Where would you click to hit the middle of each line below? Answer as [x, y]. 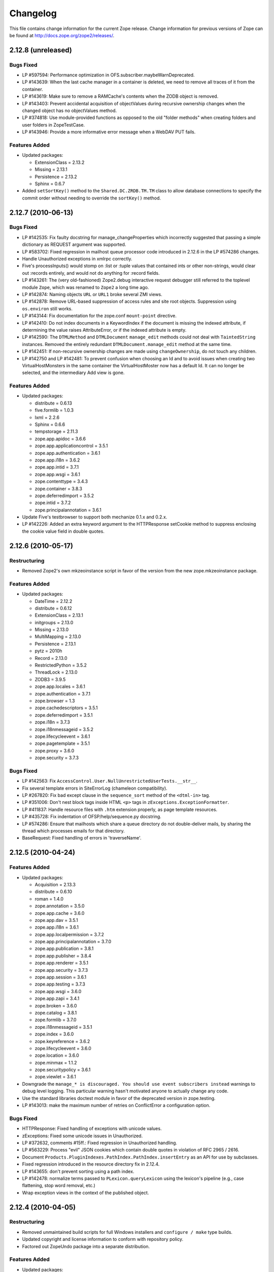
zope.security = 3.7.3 [57, 758]
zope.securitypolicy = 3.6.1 [63, 1070]
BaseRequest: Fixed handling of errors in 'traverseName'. [82, 838]
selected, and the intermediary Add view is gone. [73, 373]
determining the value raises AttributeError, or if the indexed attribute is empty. [104, 330]
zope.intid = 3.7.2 [53, 503]
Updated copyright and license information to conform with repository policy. [103, 1239]
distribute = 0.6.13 [53, 403]
